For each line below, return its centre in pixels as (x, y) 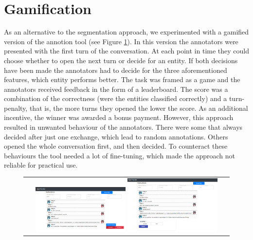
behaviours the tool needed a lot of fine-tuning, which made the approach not (120, 155)
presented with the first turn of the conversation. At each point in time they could (126, 51)
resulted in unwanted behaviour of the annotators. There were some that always (123, 127)
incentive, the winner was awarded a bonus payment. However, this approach (119, 117)
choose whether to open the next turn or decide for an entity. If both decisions (121, 60)
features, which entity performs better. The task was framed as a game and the (122, 79)
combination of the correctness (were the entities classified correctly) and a (116, 98)
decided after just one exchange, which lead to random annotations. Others (116, 136)
